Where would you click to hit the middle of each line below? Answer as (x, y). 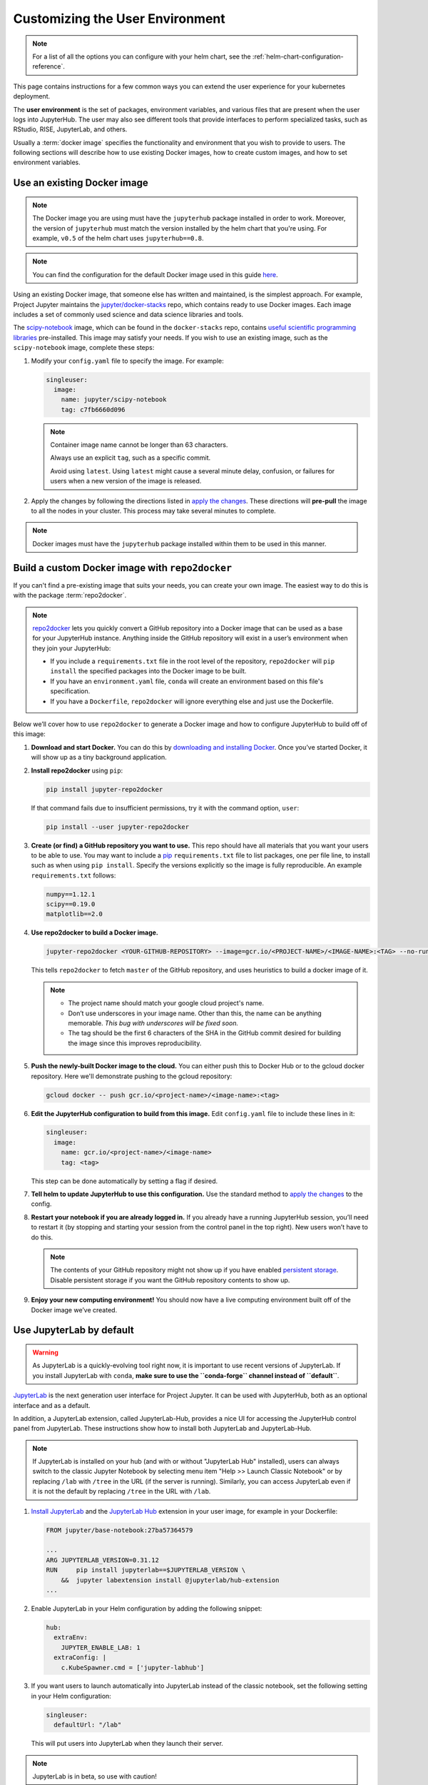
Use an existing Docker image (81, 183)
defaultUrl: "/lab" (88, 1725)
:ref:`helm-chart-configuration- (298, 56)
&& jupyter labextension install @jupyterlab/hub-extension (170, 1580)
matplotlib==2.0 (75, 914)
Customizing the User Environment (119, 19)
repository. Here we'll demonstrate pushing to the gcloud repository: (132, 1076)
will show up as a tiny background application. (99, 758)
